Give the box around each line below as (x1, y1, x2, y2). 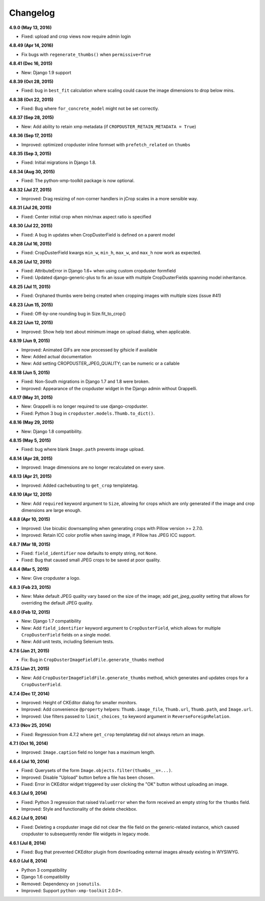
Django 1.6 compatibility (21, 874, 70, 880)
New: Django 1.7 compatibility (21, 618, 81, 624)
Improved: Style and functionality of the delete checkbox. (21, 806, 137, 812)
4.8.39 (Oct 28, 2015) (9, 79, 54, 84)
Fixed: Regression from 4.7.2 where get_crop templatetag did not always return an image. (21, 731, 205, 737)
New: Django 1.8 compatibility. (21, 428, 83, 434)
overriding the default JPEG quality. (21, 600, 93, 606)
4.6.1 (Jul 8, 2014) (9, 840, 46, 846)
